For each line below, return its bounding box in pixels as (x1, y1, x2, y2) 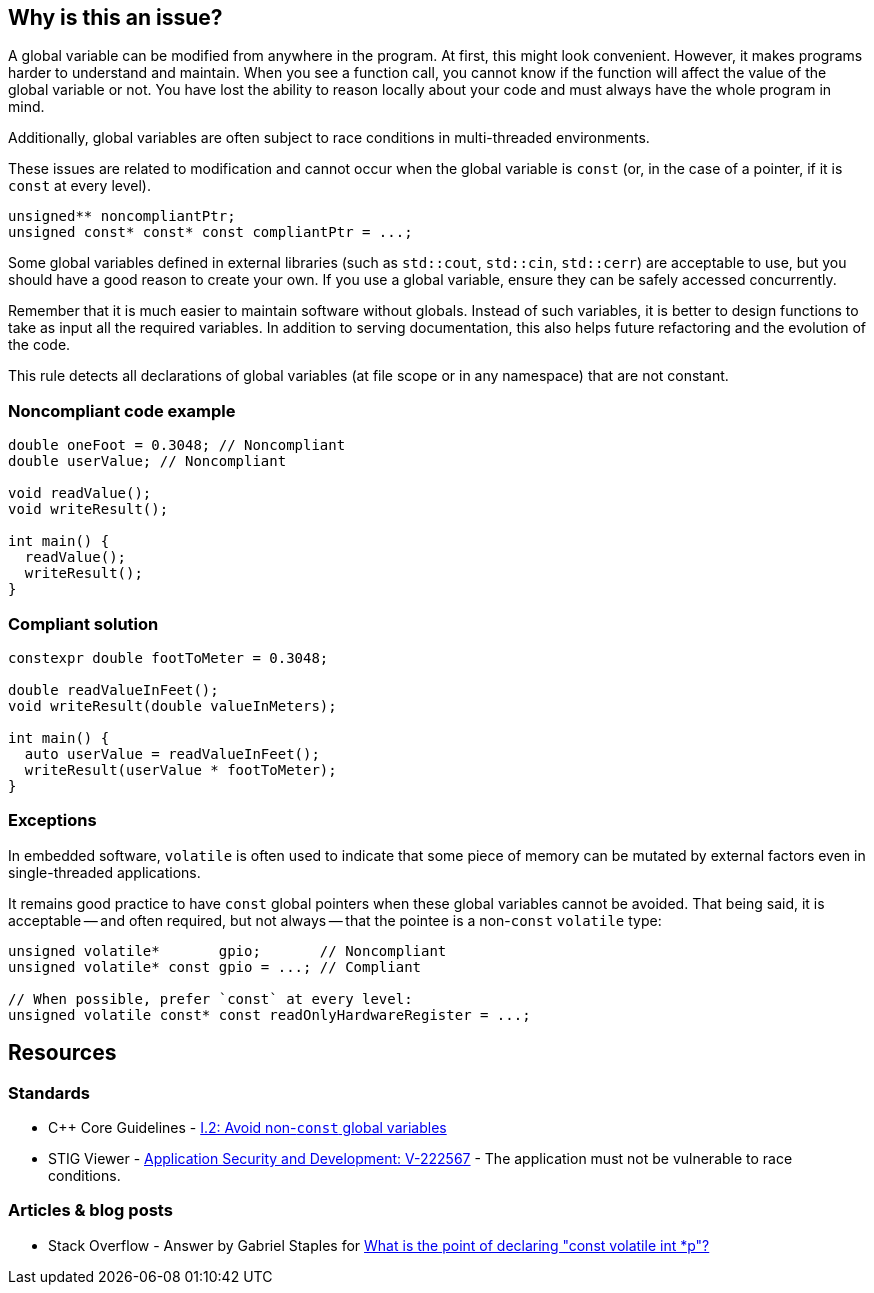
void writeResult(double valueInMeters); (8, 697, 337, 714)
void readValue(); (8, 485, 152, 502)
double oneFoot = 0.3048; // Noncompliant (8, 437, 346, 454)
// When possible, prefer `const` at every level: (8, 990, 413, 1007)
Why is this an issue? (8, 5, 223, 30)
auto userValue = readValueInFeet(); (24, 745, 320, 762)
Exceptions (8, 810, 97, 831)
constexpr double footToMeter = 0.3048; (8, 649, 329, 666)
